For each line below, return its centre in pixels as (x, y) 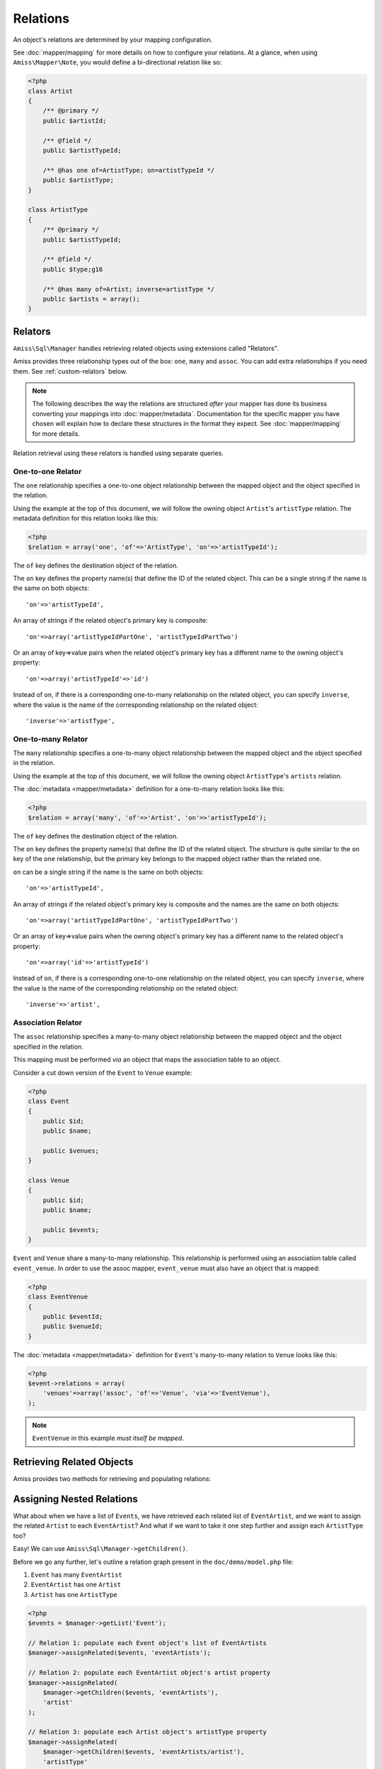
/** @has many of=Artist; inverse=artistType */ (129, 289)
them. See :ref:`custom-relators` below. (70, 371)
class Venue (49, 1181)
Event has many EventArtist (77, 1575)
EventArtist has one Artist (76, 1584)
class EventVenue (58, 1297)
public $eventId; (73, 1316)
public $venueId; (73, 1326)
